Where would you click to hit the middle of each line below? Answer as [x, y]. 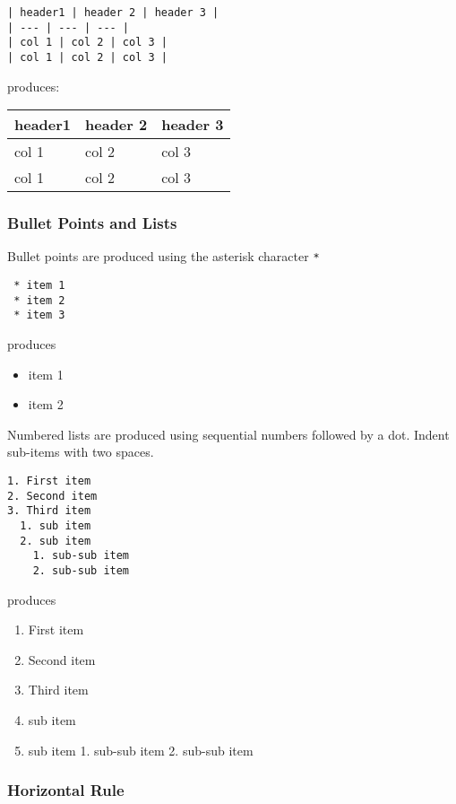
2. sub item [56, 541]
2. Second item [52, 496]
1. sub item [56, 526]
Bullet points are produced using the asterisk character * [163, 256]
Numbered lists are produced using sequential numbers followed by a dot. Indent [228, 434]
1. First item [49, 481]
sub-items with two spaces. [81, 452]
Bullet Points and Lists [92, 223]
